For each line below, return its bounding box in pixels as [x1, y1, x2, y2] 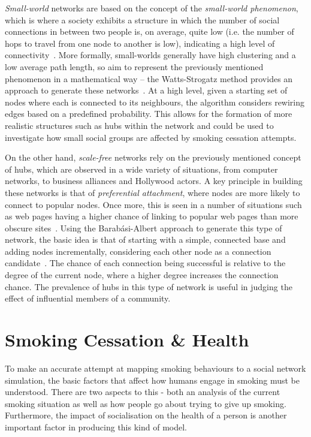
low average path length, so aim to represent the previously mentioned [5, 60, 264, 73]
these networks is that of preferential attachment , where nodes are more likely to [5, 186, 300, 198]
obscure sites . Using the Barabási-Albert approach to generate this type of [5, 221, 282, 234]
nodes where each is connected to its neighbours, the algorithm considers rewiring [5, 95, 305, 108]
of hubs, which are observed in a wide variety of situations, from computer [5, 162, 278, 175]
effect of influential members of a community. [5, 292, 171, 305]
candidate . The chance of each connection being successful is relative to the [5, 257, 286, 269]
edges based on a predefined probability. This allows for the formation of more [5, 107, 292, 120]
